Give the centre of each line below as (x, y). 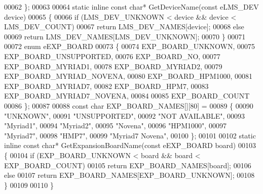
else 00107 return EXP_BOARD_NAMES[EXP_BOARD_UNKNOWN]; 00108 (129, 175)
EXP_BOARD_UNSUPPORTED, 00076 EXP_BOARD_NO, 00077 (112, 56)
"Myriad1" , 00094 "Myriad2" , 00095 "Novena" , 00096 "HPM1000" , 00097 (115, 126)
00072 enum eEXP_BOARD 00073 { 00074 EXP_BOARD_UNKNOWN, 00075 (130, 46)
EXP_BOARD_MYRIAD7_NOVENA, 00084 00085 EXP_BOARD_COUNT (127, 96)
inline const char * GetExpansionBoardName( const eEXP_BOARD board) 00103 (130, 145)
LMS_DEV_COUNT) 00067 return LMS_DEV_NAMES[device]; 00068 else (124, 27)
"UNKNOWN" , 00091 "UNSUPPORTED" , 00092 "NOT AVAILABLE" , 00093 (124, 115)
